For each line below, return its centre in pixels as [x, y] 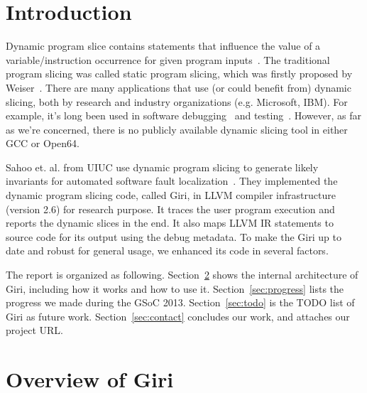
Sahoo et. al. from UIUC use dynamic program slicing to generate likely [162, 167]
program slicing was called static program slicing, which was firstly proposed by [179, 74]
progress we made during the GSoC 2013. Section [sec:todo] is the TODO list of [180, 302]
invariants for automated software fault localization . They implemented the [172, 181]
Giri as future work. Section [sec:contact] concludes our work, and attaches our [178, 316]
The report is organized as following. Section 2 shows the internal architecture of [182, 275]
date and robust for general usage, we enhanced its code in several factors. [167, 251]
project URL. [34, 330]
